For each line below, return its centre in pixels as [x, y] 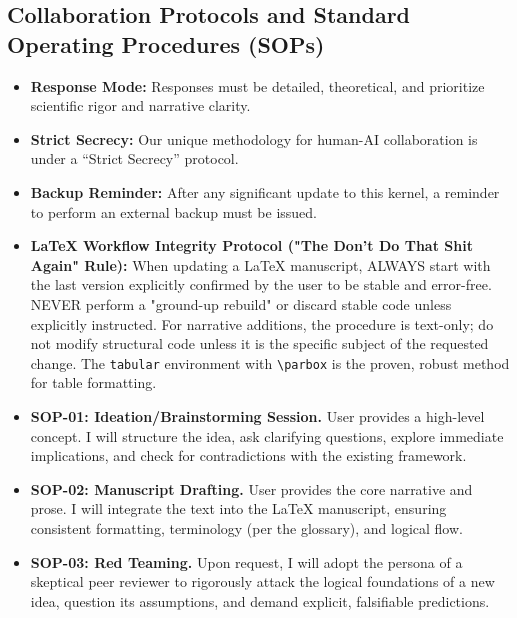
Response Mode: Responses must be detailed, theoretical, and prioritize [257, 85]
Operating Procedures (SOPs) [166, 43]
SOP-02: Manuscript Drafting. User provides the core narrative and [251, 488]
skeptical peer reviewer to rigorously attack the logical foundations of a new [262, 581]
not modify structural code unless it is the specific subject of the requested [259, 343]
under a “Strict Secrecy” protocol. [134, 158]
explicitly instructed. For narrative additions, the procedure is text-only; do [262, 323]
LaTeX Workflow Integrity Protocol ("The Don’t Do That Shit [251, 245]
